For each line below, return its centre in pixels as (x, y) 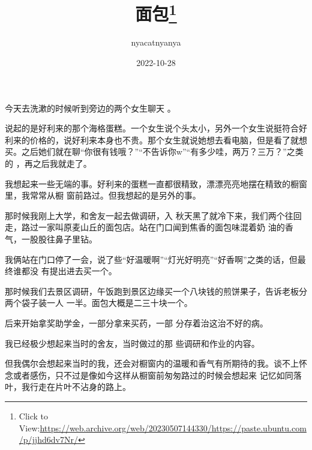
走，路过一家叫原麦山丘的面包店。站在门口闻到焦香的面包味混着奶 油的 (145, 227)
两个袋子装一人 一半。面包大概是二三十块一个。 (99, 303)
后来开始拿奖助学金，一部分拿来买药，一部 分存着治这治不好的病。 (136, 322)
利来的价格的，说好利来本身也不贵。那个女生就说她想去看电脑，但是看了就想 (156, 139)
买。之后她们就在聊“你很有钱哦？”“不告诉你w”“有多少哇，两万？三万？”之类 (154, 151)
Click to (34, 415)
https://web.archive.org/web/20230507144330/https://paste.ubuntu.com (173, 427)
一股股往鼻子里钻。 (59, 238)
